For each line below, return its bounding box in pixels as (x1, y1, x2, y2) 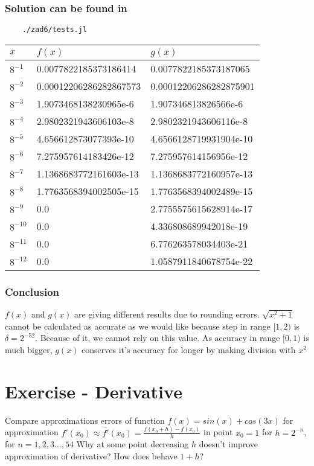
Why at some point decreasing (76, 438, 189, 450)
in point (203, 426, 233, 438)
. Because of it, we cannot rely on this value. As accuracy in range (35, 331, 280, 344)
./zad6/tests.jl (22, 25, 88, 34)
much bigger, (5, 343, 53, 356)
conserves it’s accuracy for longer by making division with (82, 343, 296, 356)
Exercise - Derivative (5, 378, 182, 403)
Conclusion (5, 284, 59, 299)
